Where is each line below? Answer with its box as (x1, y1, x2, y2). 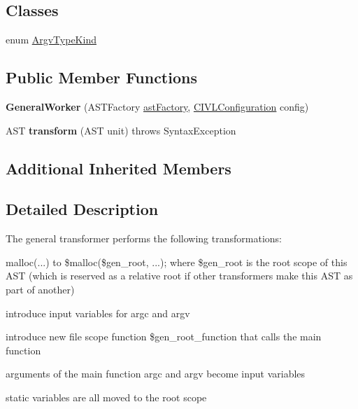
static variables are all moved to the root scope (6, 389, 207, 404)
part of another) (6, 282, 75, 296)
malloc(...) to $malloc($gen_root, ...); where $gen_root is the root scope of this (6, 254, 348, 269)
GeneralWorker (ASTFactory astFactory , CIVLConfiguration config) (6, 99, 309, 113)
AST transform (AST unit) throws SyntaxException (6, 123, 236, 137)
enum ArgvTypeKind (6, 32, 96, 47)
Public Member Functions (6, 67, 197, 88)
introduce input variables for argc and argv (6, 305, 190, 320)
